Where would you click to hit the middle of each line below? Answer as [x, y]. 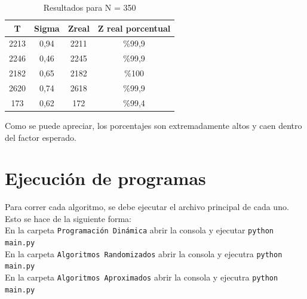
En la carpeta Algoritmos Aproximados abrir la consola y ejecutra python [142, 277]
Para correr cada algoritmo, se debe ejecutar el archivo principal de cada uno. [147, 207]
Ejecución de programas [105, 178]
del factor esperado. [41, 137]
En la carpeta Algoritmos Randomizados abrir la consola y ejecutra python [144, 253]
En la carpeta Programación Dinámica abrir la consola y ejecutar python [139, 230]
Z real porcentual [134, 28]
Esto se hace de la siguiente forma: [68, 218]
